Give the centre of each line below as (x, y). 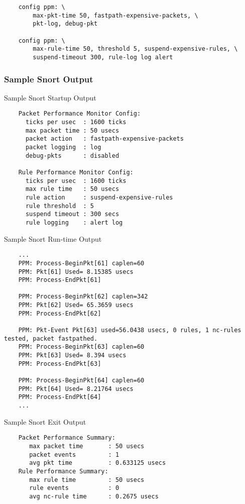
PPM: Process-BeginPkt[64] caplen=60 (81, 381)
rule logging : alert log (74, 222)
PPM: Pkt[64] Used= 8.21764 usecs (76, 389)
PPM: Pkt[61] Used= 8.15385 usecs (76, 272)
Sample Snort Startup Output (50, 97)
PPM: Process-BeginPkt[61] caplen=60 (81, 263)
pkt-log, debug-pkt (65, 24)
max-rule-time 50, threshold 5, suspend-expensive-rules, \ (135, 49)
